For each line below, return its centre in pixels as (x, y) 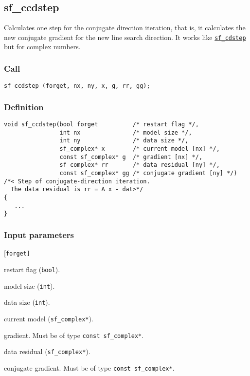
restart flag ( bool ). (32, 269)
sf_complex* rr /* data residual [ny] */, (140, 165)
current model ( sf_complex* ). (49, 318)
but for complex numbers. (42, 47)
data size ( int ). (27, 302)
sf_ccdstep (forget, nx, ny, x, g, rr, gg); (77, 86)
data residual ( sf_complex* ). (47, 351)
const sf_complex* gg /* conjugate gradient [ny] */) (148, 173)
